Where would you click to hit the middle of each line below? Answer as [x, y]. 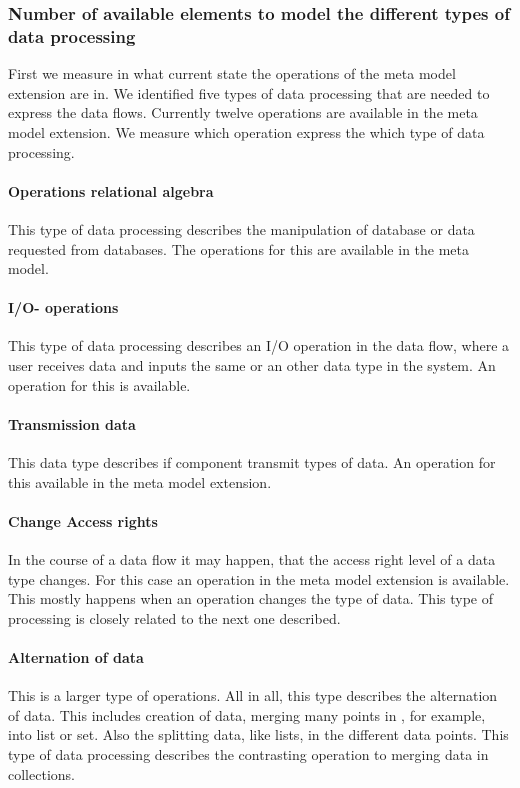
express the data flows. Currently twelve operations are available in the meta [243, 112]
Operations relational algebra [111, 190]
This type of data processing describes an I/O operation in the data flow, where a [259, 345]
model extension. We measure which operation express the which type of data [246, 131]
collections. [41, 773]
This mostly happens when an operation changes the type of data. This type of [250, 598]
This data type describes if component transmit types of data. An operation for [252, 462]
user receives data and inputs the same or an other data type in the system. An [252, 365]
